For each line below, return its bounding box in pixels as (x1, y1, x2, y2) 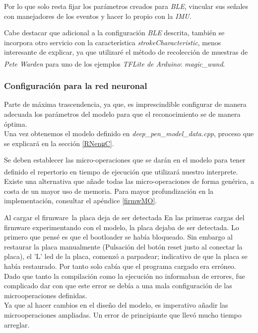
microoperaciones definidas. (4, 290, 87, 300)
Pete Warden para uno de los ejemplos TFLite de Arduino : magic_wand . (4, 58, 225, 69)
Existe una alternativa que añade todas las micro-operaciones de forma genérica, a (4, 176, 254, 186)
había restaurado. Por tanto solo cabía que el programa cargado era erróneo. (4, 261, 236, 271)
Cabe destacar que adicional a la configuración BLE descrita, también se (4, 27, 225, 38)
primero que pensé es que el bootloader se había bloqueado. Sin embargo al (4, 232, 233, 242)
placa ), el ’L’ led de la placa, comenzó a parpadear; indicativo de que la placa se (4, 251, 248, 261)
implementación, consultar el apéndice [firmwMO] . (4, 195, 157, 206)
